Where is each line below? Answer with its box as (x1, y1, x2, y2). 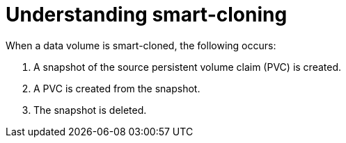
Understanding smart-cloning (6, 3, 288, 26)
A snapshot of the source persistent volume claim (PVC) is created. (33, 60, 342, 73)
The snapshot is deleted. (33, 103, 147, 116)
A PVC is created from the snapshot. (33, 82, 200, 94)
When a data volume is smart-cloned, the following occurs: (6, 39, 276, 51)
